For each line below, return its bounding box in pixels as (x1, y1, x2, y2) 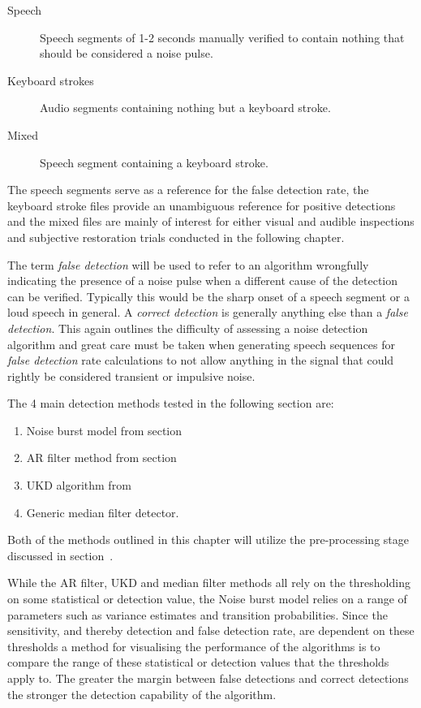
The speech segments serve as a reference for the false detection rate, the (7, 181, 369, 198)
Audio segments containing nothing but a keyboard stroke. (40, 99, 331, 116)
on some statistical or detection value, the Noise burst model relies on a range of (7, 590, 407, 607)
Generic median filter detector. (26, 503, 179, 520)
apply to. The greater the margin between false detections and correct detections (7, 670, 409, 686)
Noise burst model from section (26, 421, 183, 438)
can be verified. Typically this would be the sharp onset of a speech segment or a (7, 287, 410, 304)
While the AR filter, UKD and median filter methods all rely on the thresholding (7, 574, 410, 591)
